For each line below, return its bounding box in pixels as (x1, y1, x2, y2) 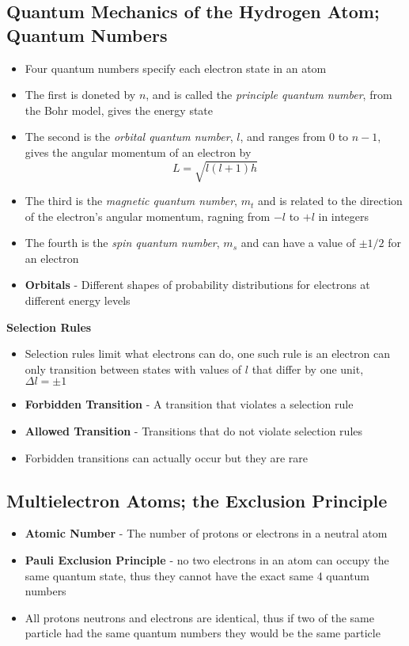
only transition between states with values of (25, 360, 242, 377)
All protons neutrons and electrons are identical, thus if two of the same (25, 609, 374, 625)
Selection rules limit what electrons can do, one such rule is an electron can (25, 345, 391, 362)
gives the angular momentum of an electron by (25, 143, 252, 160)
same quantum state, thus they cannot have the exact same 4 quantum (25, 567, 369, 583)
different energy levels (25, 292, 131, 309)
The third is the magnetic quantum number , (25, 192, 237, 209)
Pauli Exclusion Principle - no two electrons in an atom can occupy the (25, 552, 389, 568)
